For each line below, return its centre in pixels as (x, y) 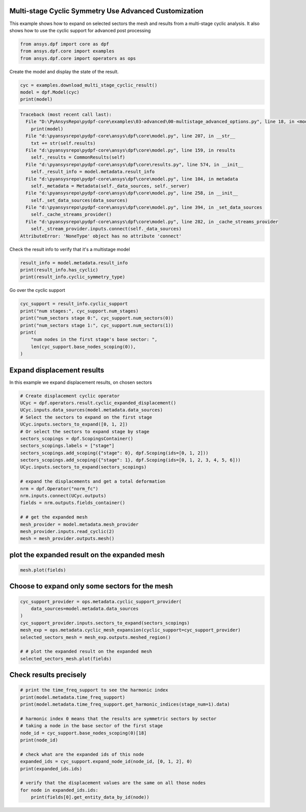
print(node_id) (39, 740)
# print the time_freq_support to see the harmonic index (94, 690)
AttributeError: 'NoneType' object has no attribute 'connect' (101, 236)
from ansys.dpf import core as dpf (65, 44)
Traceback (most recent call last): (66, 115)
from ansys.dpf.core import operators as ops (78, 58)
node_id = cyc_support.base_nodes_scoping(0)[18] (83, 733)
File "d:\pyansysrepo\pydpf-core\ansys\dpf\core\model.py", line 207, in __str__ (131, 136)
